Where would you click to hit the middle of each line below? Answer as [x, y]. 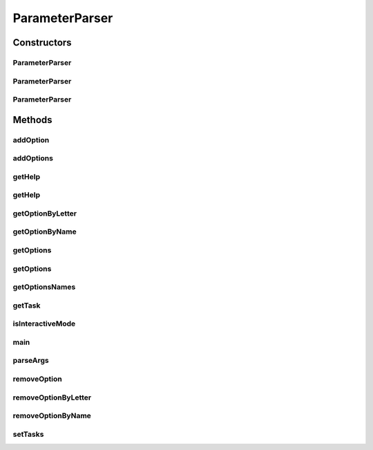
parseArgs [31, 361]
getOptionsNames [44, 287]
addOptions [33, 158]
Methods [32, 120]
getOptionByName [45, 232]
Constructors [42, 43]
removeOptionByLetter [52, 397]
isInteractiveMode [44, 324]
